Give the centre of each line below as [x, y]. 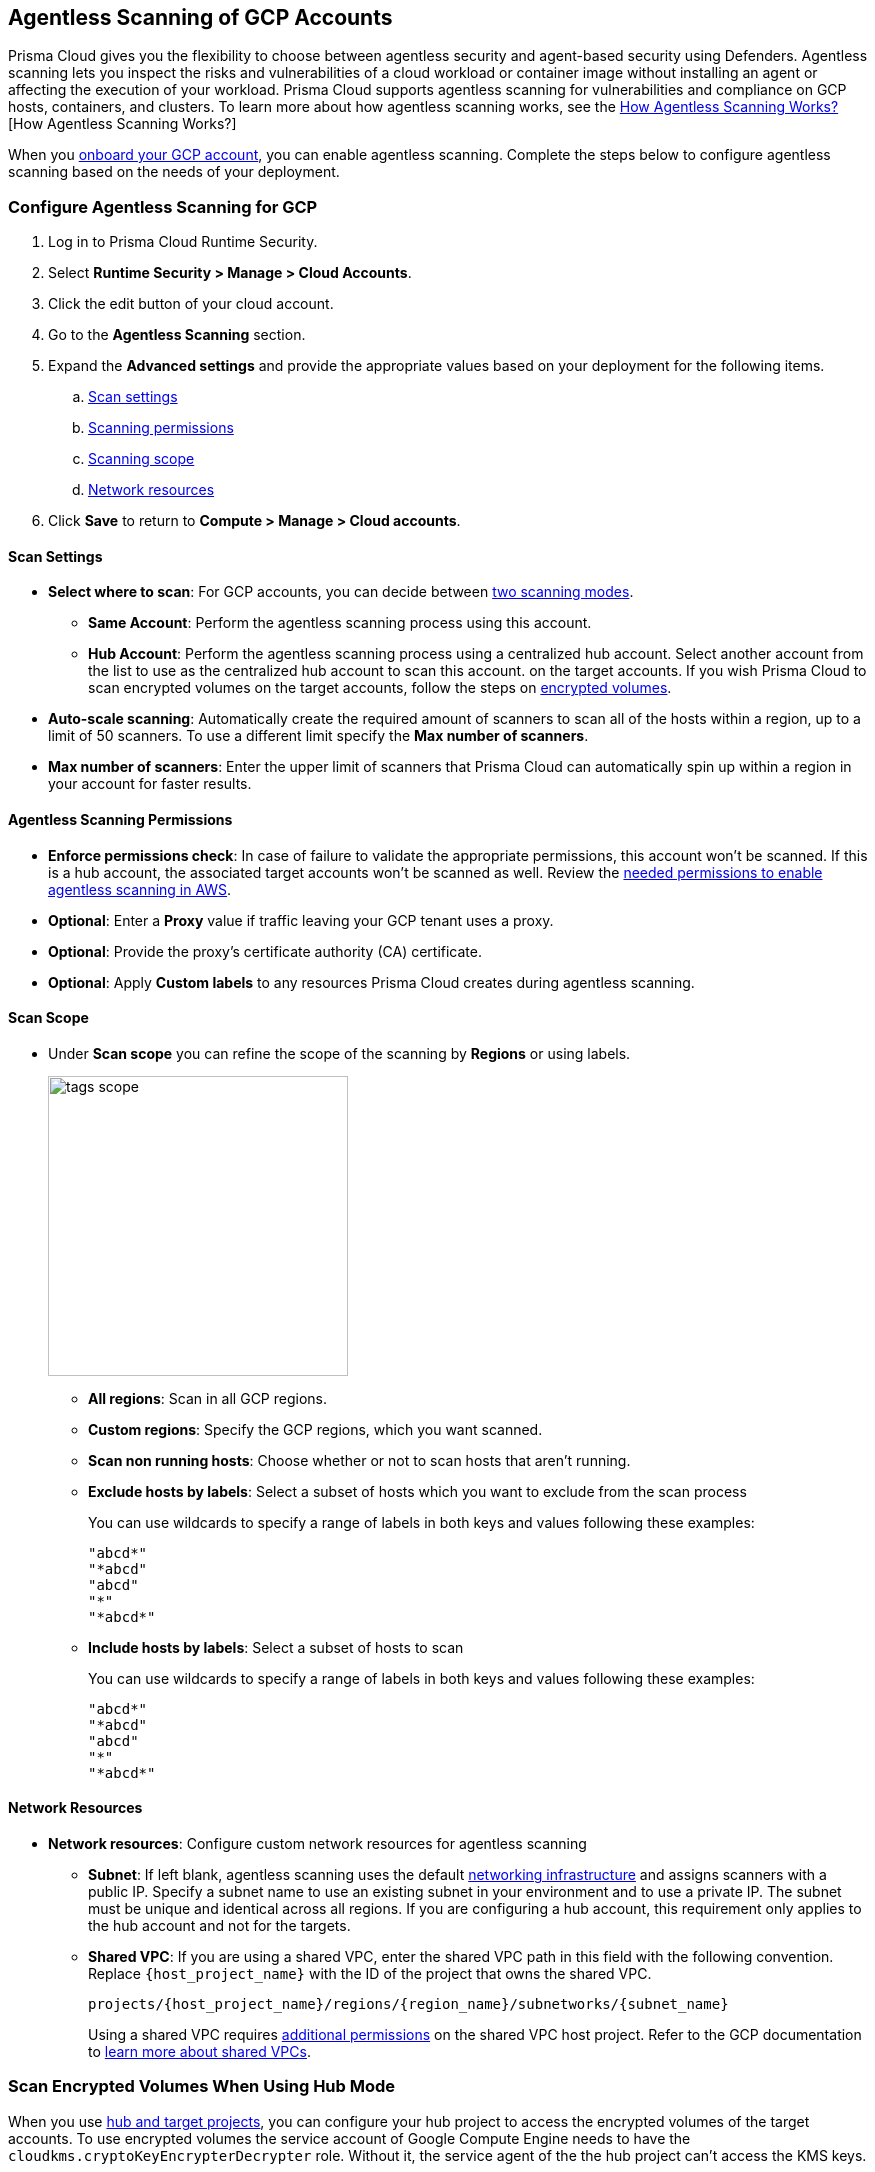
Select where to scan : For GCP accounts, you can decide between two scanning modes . [341, 592]
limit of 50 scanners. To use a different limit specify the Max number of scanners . [318, 736]
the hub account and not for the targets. [219, 1926]
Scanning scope [141, 459]
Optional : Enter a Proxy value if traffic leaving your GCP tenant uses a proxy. [301, 920]
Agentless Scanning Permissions [120, 819]
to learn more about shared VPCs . [199, 2052]
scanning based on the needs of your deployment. [174, 172]
